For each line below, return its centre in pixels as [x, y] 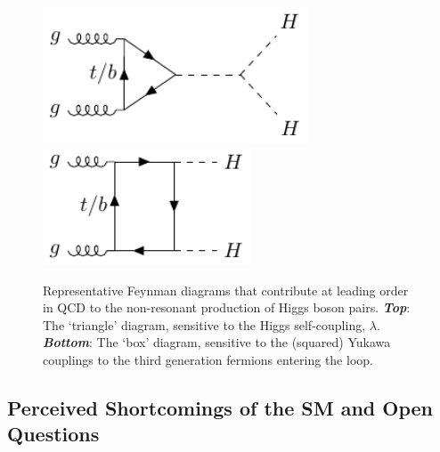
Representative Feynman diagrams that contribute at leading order [226, 290]
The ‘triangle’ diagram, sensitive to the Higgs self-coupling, [204, 324]
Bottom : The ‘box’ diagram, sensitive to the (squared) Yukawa [217, 342]
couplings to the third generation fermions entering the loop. [208, 359]
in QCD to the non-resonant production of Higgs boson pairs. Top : [227, 307]
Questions [53, 434]
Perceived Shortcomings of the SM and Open [220, 407]
